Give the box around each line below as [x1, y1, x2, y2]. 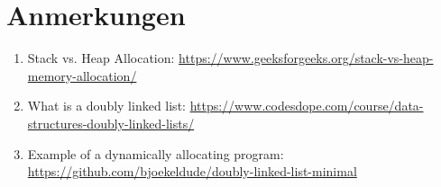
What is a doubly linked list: [27, 96, 186, 115]
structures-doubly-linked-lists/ [27, 113, 195, 132]
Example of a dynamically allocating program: [27, 144, 284, 163]
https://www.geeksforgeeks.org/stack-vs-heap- [179, 49, 434, 67]
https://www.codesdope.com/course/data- [189, 96, 424, 115]
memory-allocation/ [27, 66, 137, 85]
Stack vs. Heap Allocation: [27, 49, 175, 67]
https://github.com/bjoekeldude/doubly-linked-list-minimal [27, 162, 357, 181]
